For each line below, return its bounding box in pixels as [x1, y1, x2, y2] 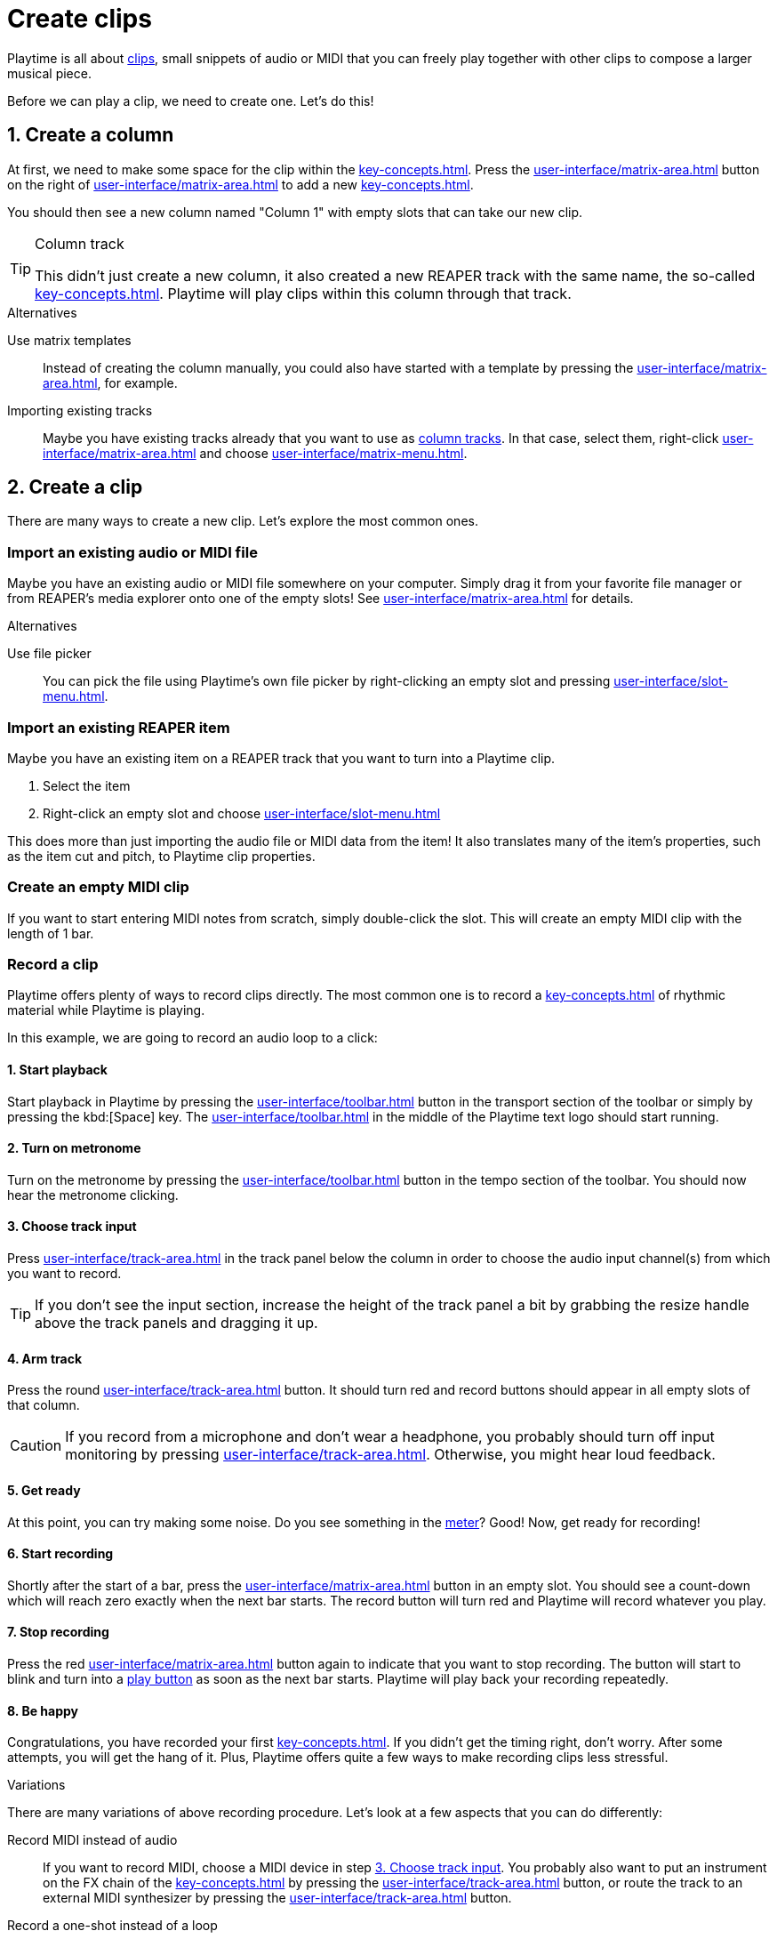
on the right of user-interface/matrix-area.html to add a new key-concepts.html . [7, 176, 474, 192]
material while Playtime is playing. [7, 1002, 205, 1018]
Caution [10, 1436, 62, 1455]
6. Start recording [7, 1546, 114, 1562]
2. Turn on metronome [7, 1140, 141, 1156]
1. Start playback [7, 1062, 108, 1078]
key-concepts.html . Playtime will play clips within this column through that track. [35, 284, 572, 302]
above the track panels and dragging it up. [35, 1314, 318, 1332]
